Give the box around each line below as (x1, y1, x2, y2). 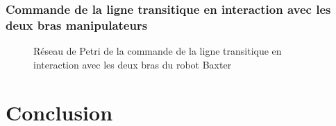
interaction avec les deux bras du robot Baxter (33, 57, 232, 71)
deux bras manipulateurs (6, 16, 148, 33)
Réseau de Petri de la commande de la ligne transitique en (33, 44, 282, 58)
